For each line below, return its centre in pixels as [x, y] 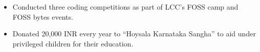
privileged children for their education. [73, 43]
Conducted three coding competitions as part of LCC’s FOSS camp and [125, 7]
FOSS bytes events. [43, 16]
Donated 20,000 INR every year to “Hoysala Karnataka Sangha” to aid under [134, 34]
